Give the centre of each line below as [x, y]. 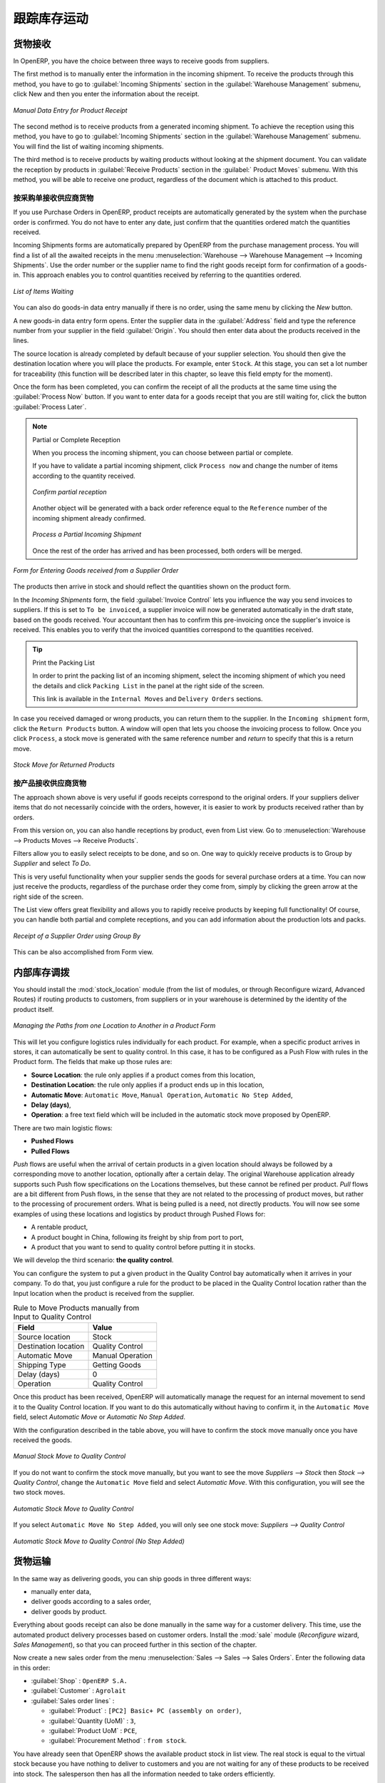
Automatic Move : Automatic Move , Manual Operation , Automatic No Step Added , [162, 1095]
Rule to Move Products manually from [76, 1308]
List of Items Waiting [43, 291]
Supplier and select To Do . [52, 864]
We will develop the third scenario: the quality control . [93, 1260]
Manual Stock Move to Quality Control [70, 1456]
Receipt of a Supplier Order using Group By [77, 936]
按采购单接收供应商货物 [53, 198]
